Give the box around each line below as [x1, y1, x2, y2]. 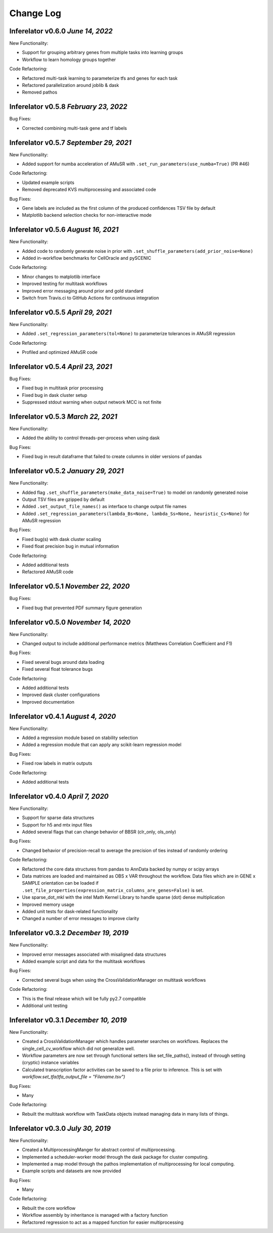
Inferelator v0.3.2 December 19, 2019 [9, 929, 129, 937]
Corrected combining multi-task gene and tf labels [22, 125, 127, 131]
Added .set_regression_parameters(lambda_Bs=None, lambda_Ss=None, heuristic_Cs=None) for [22, 511, 250, 517]
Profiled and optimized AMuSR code [22, 349, 98, 355]
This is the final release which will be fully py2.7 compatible [22, 995, 146, 1001]
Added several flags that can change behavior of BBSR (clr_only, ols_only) [22, 829, 176, 835]
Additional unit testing [22, 1002, 68, 1009]
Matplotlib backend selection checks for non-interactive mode [22, 212, 152, 218]
